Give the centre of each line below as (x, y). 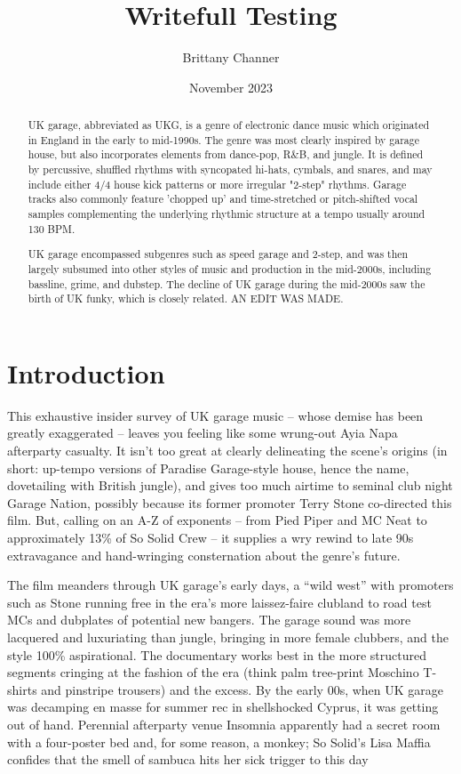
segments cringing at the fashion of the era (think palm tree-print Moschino (213, 672)
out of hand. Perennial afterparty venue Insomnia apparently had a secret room (224, 724)
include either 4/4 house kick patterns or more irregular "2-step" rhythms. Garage (217, 184)
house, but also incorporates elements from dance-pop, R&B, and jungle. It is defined (226, 154)
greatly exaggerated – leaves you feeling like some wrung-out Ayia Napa (203, 433)
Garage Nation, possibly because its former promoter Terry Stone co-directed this (230, 502)
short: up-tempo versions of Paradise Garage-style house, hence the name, (208, 468)
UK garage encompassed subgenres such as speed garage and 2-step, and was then (218, 254)
